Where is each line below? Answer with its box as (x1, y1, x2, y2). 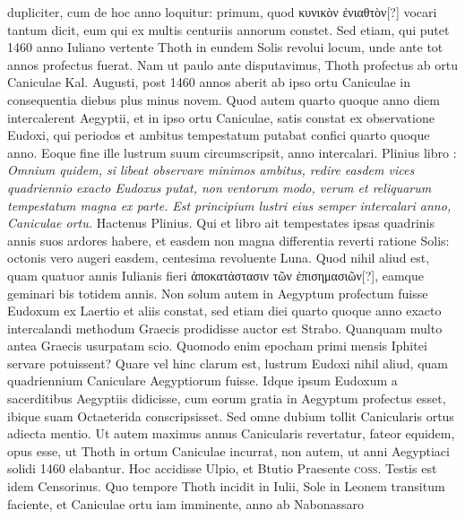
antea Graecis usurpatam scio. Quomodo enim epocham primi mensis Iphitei (7, 336, 427, 355)
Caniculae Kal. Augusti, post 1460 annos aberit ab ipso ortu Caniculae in (7, 73, 410, 91)
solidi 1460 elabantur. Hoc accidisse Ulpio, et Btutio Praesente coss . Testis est (7, 459, 437, 478)
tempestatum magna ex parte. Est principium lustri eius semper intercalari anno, (7, 195, 452, 214)
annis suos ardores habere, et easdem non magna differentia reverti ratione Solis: (7, 230, 450, 249)
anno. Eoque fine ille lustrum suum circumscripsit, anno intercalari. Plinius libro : (7, 143, 457, 161)
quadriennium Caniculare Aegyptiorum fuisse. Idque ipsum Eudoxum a (7, 371, 398, 390)
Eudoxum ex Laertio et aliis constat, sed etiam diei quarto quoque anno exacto (7, 301, 442, 320)
